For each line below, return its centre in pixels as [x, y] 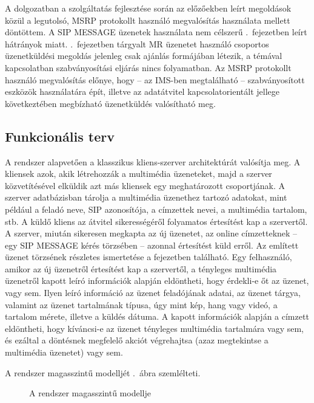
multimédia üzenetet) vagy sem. [64, 352]
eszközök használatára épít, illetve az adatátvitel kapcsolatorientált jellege [142, 91]
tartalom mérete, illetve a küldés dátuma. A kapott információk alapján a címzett [157, 316]
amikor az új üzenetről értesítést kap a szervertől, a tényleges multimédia [141, 268]
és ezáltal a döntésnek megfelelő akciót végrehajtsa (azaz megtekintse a [137, 340]
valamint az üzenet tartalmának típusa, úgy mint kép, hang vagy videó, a [141, 304]
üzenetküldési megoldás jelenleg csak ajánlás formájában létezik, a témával [144, 56]
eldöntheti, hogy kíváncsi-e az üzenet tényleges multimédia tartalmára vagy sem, [154, 328]
